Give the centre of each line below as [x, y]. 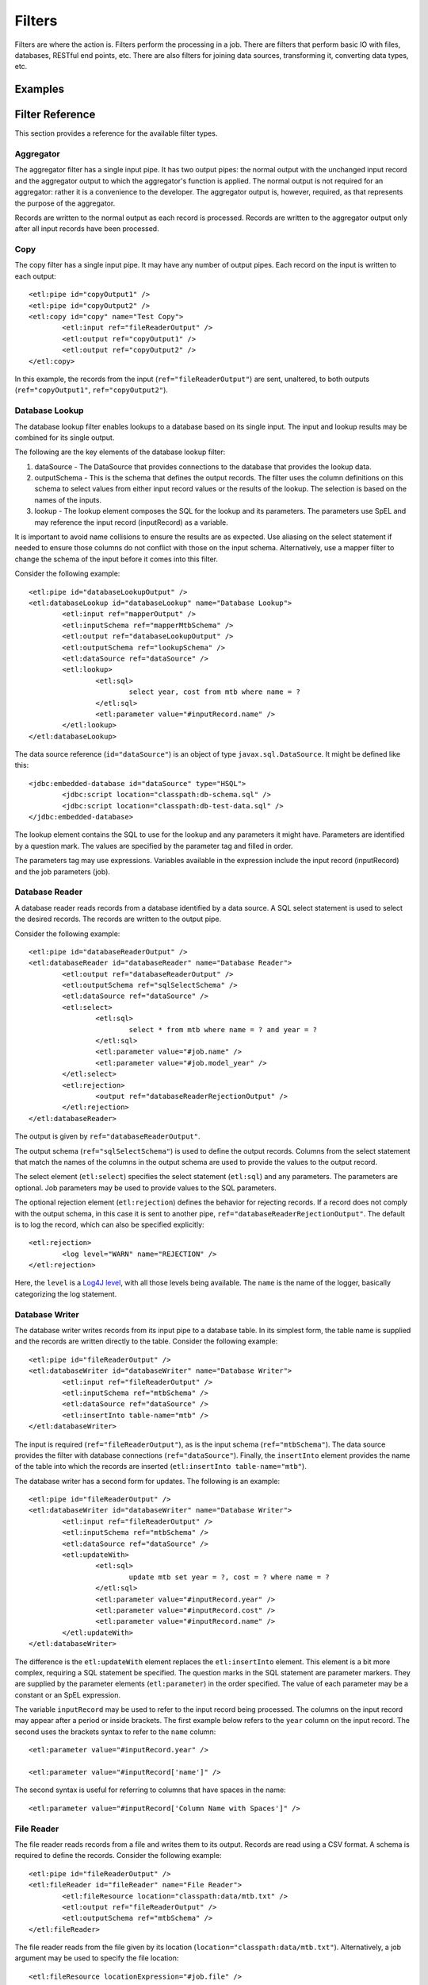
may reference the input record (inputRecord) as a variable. [132, 522]
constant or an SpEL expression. [67, 1694]
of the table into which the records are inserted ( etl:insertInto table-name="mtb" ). [160, 1467]
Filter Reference [55, 115]
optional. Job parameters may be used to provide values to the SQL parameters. [145, 1188]
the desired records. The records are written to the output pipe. [118, 919]
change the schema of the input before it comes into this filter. [116, 559]
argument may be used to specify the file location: [97, 1958]
